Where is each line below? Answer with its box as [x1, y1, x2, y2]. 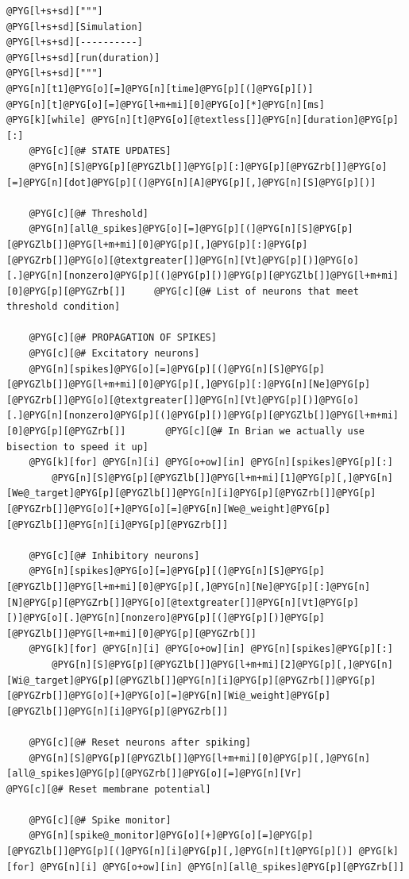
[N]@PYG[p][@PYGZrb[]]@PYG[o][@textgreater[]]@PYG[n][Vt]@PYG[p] [6, 596, 359, 608]
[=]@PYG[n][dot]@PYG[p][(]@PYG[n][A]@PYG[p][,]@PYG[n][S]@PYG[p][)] [6, 176, 376, 188]
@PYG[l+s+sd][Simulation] [6, 21, 143, 33]
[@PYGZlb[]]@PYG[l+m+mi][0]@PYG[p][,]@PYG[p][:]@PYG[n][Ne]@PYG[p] [6, 379, 371, 391]
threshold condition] [6, 301, 121, 313]
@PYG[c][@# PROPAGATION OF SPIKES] [29, 332, 217, 344]
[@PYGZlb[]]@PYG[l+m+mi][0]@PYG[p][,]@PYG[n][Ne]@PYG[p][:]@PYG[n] [6, 580, 371, 592]
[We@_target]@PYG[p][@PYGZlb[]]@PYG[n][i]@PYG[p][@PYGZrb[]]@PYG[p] [6, 488, 376, 499]
